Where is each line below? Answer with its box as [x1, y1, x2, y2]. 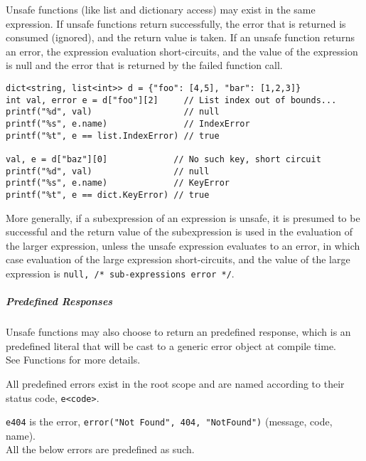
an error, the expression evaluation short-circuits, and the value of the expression [6, 43, 358, 58]
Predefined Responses [6, 294, 113, 309]
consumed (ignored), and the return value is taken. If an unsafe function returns [6, 30, 355, 45]
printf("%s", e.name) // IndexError [6, 118, 250, 129]
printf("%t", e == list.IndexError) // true [6, 130, 220, 141]
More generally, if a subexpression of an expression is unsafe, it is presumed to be [6, 210, 360, 225]
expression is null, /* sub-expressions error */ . [6, 265, 235, 280]
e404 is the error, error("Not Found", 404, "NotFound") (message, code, [6, 414, 333, 429]
